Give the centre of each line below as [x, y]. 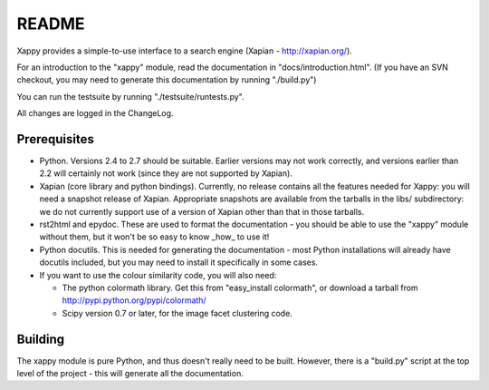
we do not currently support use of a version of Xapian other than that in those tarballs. [202, 211]
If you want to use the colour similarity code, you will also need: [158, 275]
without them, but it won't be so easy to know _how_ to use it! [154, 237]
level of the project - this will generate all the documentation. [130, 373]
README [51, 24]
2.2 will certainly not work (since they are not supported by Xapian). [166, 173]
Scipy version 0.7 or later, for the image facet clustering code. [177, 313]
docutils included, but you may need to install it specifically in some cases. [179, 262]
